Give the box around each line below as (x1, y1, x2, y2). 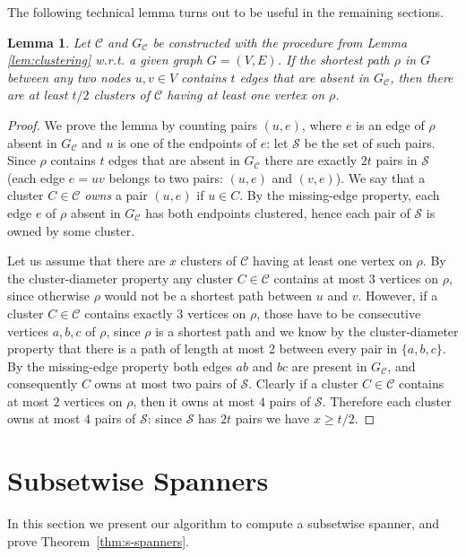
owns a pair (84, 186, 148, 205)
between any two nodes (7, 67, 131, 86)
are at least (7, 85, 68, 104)
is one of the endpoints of (117, 133, 257, 152)
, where (301, 115, 342, 134)
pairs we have (235, 409, 310, 428)
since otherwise (7, 286, 90, 305)
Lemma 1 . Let (7, 32, 91, 51)
